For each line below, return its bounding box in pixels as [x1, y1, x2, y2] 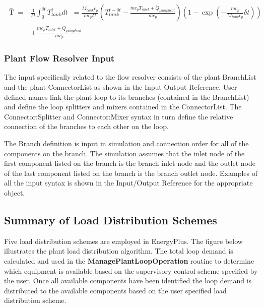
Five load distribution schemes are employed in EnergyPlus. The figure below [4, 235, 243, 246]
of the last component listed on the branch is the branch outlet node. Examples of [4, 167, 258, 178]
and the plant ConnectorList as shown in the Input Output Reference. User [4, 81, 237, 92]
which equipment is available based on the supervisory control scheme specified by [4, 265, 258, 276]
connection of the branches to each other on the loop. [4, 121, 169, 132]
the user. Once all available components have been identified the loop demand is [4, 275, 252, 286]
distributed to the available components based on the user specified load [4, 285, 227, 295]
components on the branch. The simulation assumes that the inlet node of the [4, 148, 245, 158]
